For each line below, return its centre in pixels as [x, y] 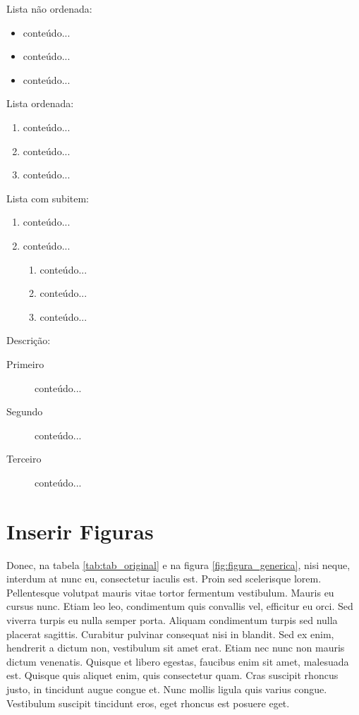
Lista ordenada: [40, 103]
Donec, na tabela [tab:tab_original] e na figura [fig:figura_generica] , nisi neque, [178, 564]
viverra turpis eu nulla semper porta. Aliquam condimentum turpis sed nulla [172, 619]
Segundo [25, 411]
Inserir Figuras [80, 531]
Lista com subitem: [48, 198]
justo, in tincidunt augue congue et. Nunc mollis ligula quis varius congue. [167, 689]
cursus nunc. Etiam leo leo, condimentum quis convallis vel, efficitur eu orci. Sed [180, 606]
